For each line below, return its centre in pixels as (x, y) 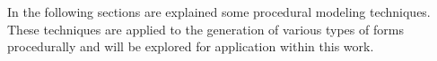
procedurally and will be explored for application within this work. (191, 46)
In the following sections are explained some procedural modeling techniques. (219, 11)
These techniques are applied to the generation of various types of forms (205, 29)
